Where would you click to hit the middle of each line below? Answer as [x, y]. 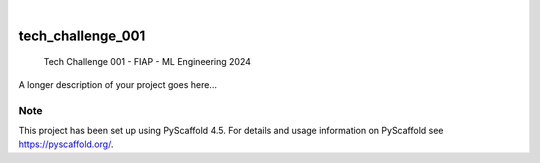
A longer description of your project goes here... [117, 84]
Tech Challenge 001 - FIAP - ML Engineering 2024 [147, 62]
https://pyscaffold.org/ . [66, 144]
